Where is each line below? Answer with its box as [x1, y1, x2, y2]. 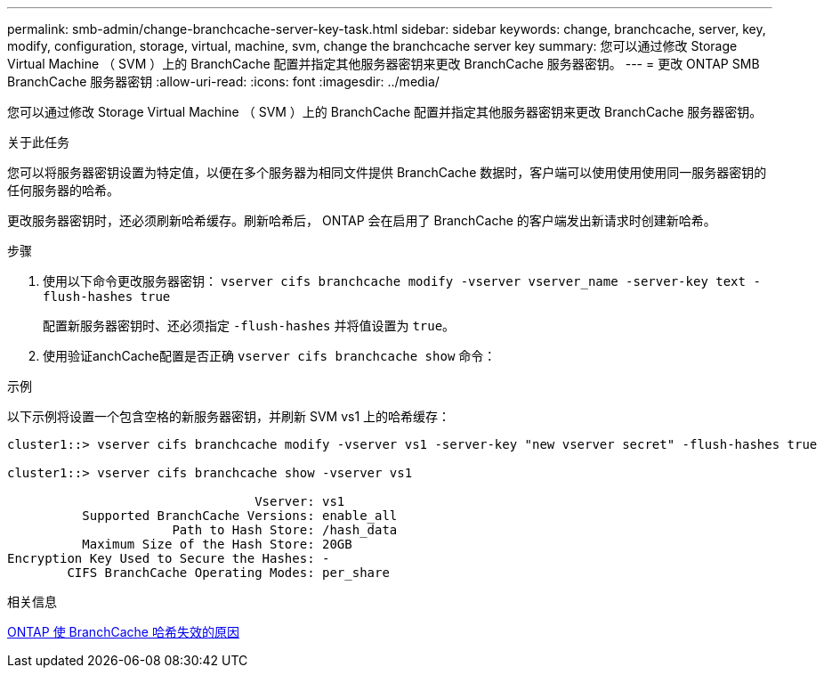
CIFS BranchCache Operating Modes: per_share [67, 565, 390, 580]
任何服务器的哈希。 [7, 183, 119, 198]
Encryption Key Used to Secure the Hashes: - [7, 551, 330, 565]
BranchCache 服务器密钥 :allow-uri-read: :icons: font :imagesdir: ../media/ [7, 74, 440, 89]
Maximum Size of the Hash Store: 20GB [82, 537, 352, 551]
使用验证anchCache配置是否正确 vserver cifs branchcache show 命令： [43, 348, 497, 363]
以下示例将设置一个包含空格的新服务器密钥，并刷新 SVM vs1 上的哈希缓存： [7, 409, 451, 424]
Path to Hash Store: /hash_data [172, 523, 398, 537]
